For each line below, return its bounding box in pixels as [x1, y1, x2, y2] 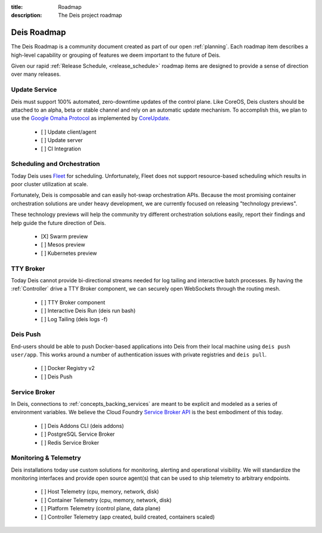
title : [11, 4, 23, 10]
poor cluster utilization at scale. [11, 181, 88, 188]
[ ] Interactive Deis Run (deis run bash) [41, 307, 136, 315]
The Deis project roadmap [58, 12, 122, 19]
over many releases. [11, 70, 61, 78]
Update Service [11, 85, 57, 94]
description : [11, 12, 42, 19]
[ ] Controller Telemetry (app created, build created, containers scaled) [41, 513, 215, 520]
